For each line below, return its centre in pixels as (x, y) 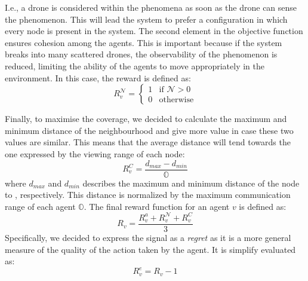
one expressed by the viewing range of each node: (95, 153)
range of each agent (40, 206)
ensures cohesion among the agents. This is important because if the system (144, 42)
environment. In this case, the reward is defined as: (98, 77)
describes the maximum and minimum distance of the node (191, 183)
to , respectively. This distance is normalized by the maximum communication (148, 195)
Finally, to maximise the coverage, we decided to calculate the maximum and (146, 119)
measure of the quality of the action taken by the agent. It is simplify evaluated (150, 249)
